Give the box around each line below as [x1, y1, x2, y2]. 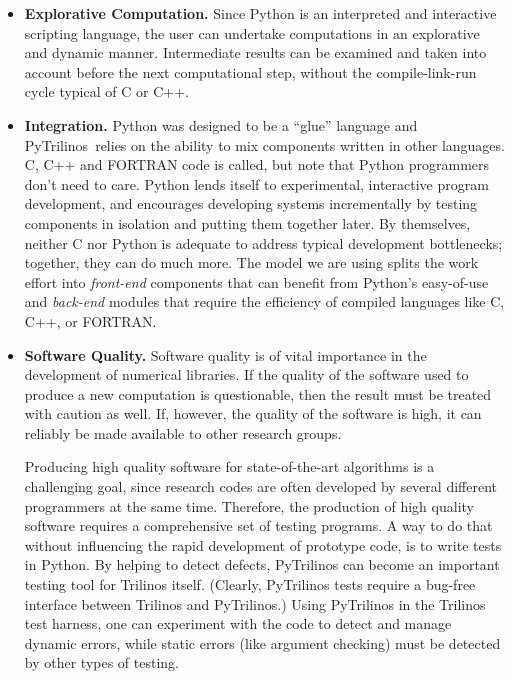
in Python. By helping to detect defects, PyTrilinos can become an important [24, 554, 500, 575]
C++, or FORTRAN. [24, 310, 157, 331]
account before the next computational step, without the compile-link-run [24, 61, 477, 82]
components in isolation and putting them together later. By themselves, [24, 212, 471, 233]
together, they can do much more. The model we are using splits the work [24, 252, 479, 273]
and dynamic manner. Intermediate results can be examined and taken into [24, 42, 487, 63]
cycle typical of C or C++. [24, 81, 189, 102]
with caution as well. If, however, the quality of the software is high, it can [24, 403, 482, 424]
